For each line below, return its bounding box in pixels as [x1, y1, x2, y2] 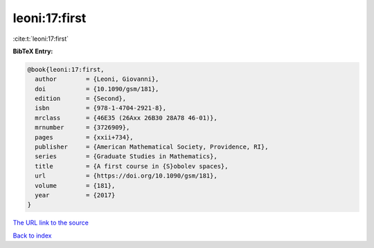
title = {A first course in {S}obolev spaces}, [35, 162, 229, 170]
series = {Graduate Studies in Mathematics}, [35, 153, 217, 160]
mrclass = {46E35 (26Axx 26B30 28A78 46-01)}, [35, 114, 217, 122]
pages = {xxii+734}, [35, 133, 134, 141]
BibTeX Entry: [12, 47, 53, 55]
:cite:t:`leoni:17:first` [12, 35, 69, 43]
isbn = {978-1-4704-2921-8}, [35, 104, 166, 112]
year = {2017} [35, 191, 116, 199]
